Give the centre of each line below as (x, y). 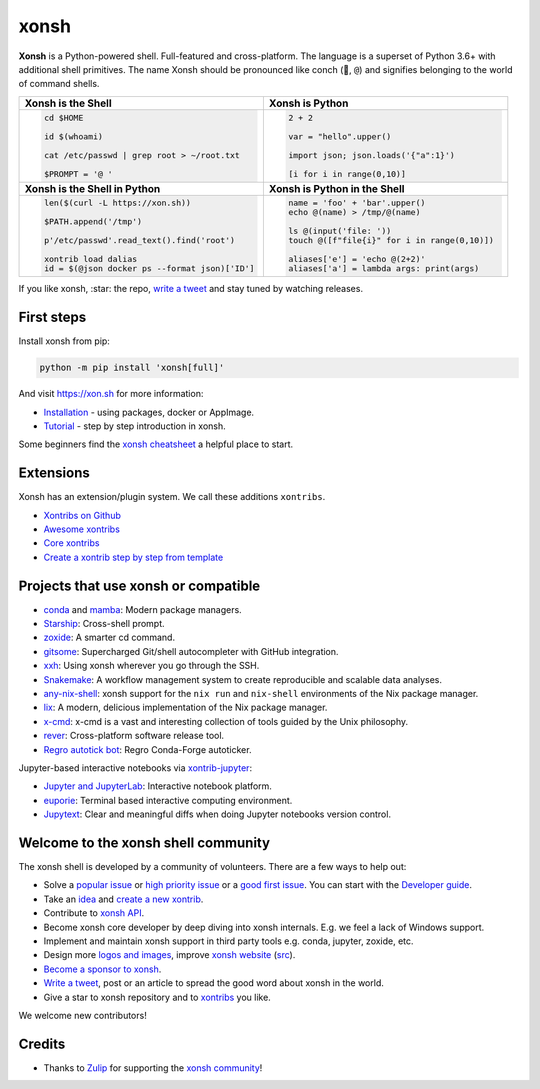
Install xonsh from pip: (64, 341)
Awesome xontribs (81, 529)
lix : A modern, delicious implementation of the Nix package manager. (185, 707)
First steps (52, 317)
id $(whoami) (73, 136)
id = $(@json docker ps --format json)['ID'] (149, 268)
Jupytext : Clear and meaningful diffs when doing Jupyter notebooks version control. (217, 814)
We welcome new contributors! (82, 1015)
